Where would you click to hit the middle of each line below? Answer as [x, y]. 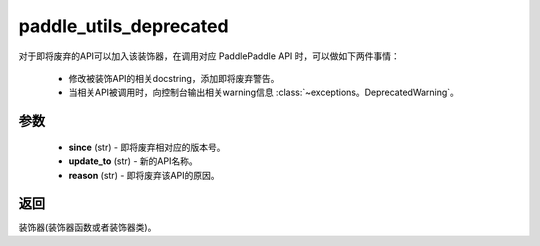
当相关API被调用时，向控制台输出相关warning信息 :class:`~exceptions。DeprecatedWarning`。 [264, 92]
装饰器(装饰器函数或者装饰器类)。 [87, 227]
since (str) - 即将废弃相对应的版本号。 [147, 147]
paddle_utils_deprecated [123, 26]
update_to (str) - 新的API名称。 [133, 161]
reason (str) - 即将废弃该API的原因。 [144, 175]
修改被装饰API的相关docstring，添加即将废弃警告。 [174, 78]
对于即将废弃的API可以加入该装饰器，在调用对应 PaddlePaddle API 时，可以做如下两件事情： [209, 56]
